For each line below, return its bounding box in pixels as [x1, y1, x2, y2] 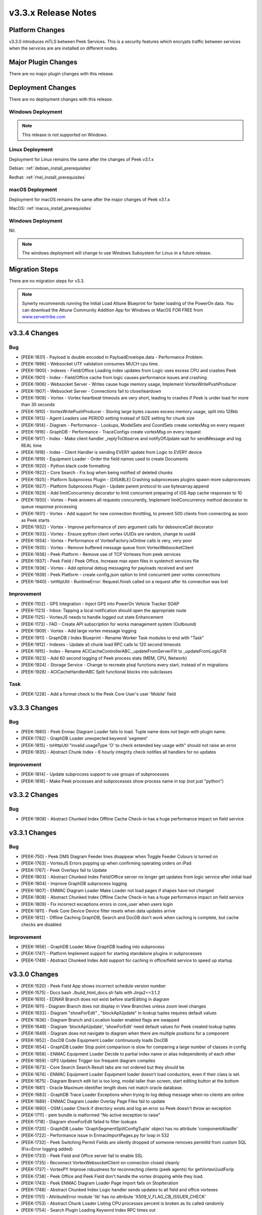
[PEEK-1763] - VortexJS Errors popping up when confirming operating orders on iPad [21, 860, 192, 866]
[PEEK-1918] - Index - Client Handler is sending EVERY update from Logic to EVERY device [21, 450, 202, 455]
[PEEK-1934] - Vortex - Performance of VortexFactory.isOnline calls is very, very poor [21, 538, 193, 544]
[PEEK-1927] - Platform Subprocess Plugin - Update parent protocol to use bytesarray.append [21, 484, 209, 489]
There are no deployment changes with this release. [9, 96, 114, 102]
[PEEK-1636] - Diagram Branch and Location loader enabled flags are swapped [21, 1017, 180, 1023]
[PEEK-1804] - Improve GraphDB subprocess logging [21, 881, 127, 886]
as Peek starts [21, 517, 50, 523]
